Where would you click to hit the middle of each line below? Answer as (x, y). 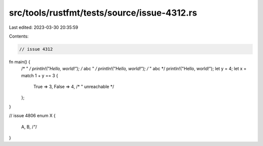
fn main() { (20, 62)
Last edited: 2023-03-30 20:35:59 (44, 27)
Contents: (19, 36)
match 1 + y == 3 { (40, 75)
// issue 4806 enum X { (32, 116)
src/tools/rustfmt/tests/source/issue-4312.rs (103, 13)
